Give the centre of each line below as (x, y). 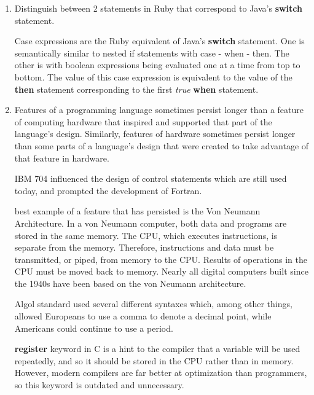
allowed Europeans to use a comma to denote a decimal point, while (143, 316)
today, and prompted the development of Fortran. (108, 190)
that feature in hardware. (62, 158)
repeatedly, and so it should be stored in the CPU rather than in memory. (154, 360)
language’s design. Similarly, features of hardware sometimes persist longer (155, 134)
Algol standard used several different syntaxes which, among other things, (153, 304)
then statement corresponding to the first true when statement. (136, 89)
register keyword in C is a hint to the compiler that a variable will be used (157, 349)
